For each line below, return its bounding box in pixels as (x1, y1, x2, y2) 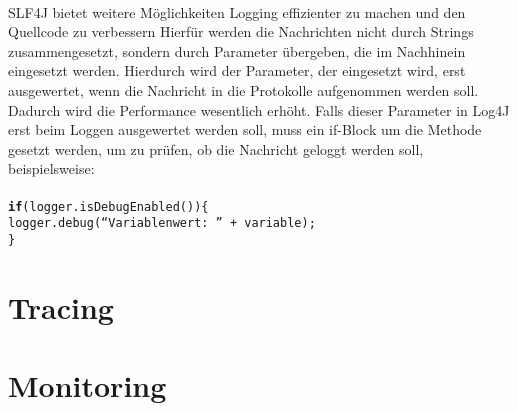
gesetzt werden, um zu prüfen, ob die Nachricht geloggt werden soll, (8, 138, 424, 159)
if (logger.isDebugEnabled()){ (8, 199, 209, 214)
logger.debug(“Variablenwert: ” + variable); (8, 216, 316, 231)
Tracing (8, 286, 114, 327)
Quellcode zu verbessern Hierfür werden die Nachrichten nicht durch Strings (8, 21, 474, 42)
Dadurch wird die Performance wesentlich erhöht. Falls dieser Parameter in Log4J (8, 99, 510, 120)
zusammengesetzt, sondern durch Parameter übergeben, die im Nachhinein (8, 40, 466, 61)
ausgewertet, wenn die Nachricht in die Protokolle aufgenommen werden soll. (8, 79, 479, 100)
